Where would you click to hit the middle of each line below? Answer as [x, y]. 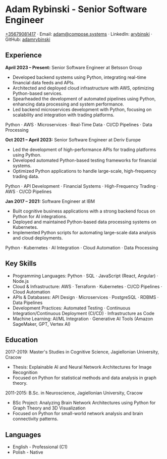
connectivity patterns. [35, 419]
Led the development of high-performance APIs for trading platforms [84, 149]
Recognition [25, 373]
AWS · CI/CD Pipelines [29, 191]
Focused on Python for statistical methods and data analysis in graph [84, 378]
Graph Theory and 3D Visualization [49, 408]
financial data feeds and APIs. [43, 82]
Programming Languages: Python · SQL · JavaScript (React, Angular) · [85, 276]
